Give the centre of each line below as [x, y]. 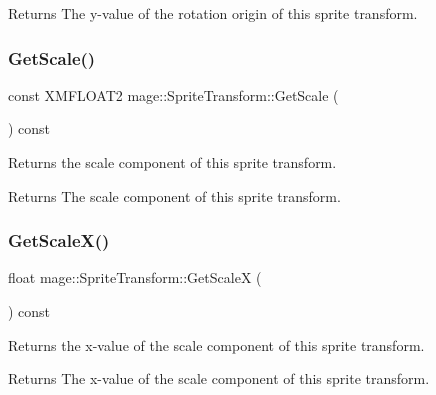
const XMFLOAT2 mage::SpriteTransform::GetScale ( [173, 94]
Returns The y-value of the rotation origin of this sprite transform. [213, 13]
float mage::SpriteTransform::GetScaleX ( [135, 277]
